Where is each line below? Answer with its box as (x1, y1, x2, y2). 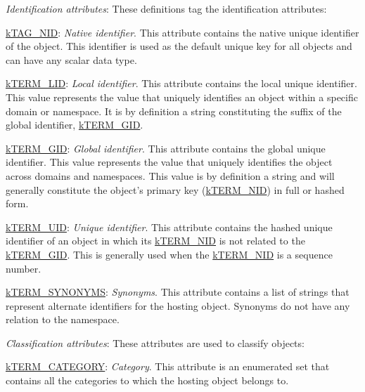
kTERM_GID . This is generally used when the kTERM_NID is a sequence (6, 247, 333, 261)
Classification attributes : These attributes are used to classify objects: (6, 335, 305, 350)
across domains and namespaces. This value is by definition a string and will (6, 168, 335, 183)
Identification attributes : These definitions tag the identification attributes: (6, 1, 327, 15)
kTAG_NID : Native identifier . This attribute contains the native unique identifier (6, 25, 359, 39)
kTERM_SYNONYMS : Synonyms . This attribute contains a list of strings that (6, 285, 350, 299)
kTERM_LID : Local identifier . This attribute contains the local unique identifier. (6, 76, 357, 91)
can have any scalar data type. (6, 52, 137, 67)
